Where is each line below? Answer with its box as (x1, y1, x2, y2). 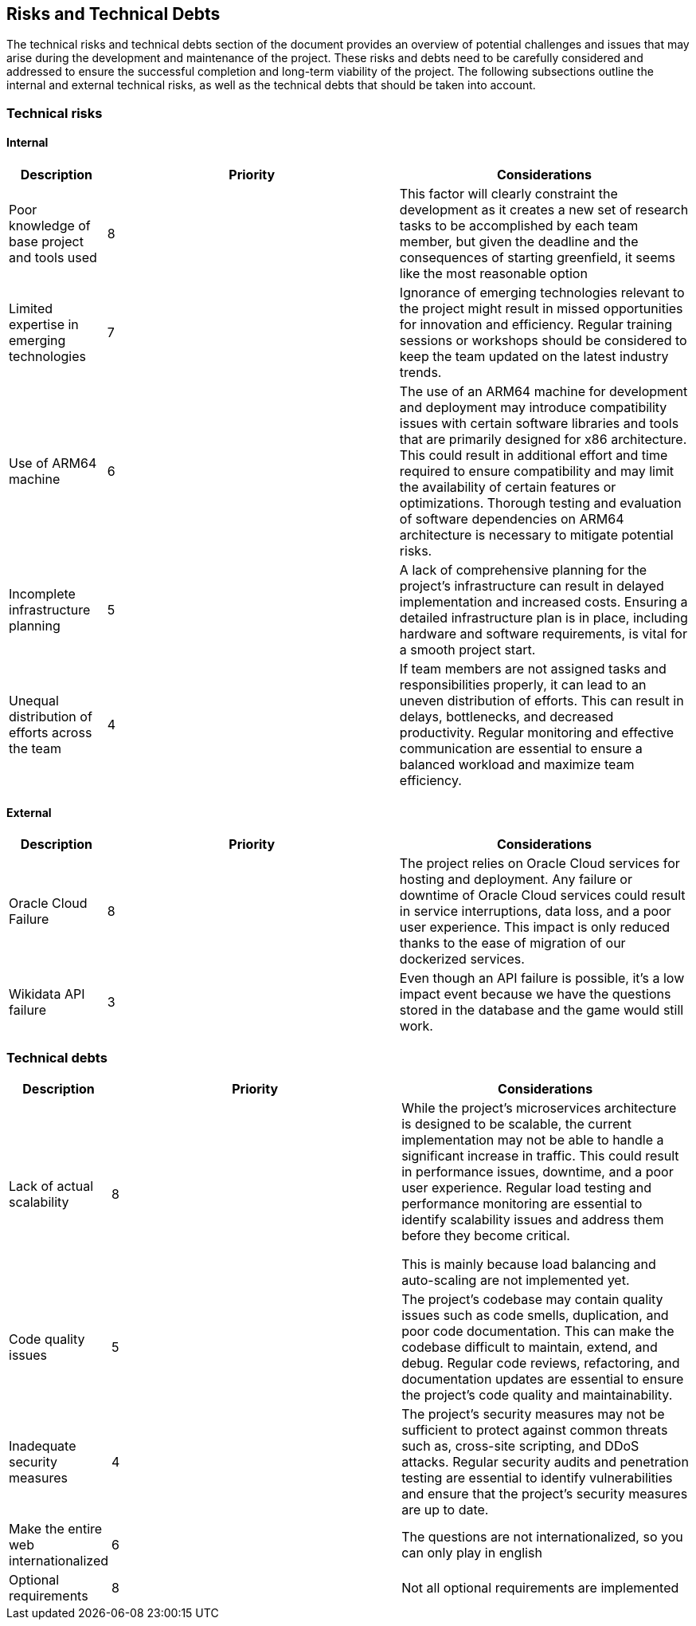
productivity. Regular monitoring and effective (399, 725, 674, 741)
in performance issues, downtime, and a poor (401, 1163, 674, 1180)
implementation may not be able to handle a (401, 1131, 664, 1148)
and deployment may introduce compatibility (399, 399, 667, 416)
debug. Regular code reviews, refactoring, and (401, 1354, 680, 1371)
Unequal (9, 693, 59, 709)
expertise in (9, 316, 79, 333)
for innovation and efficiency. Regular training (399, 316, 672, 333)
